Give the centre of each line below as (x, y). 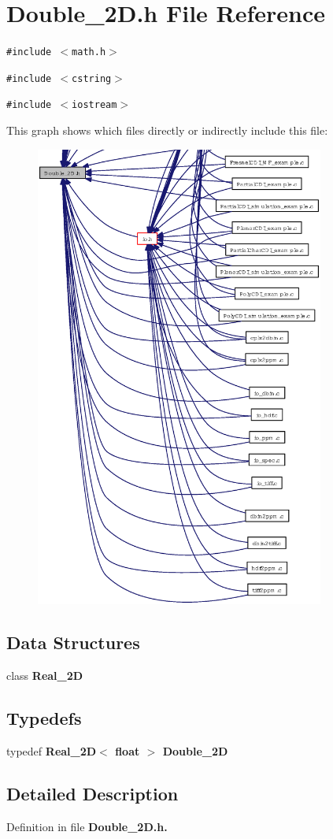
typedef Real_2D (52, 750)
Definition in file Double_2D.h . (87, 826)
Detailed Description (92, 793)
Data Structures (73, 642)
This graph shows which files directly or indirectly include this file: (167, 130)
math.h (89, 52)
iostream (94, 105)
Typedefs (44, 717)
